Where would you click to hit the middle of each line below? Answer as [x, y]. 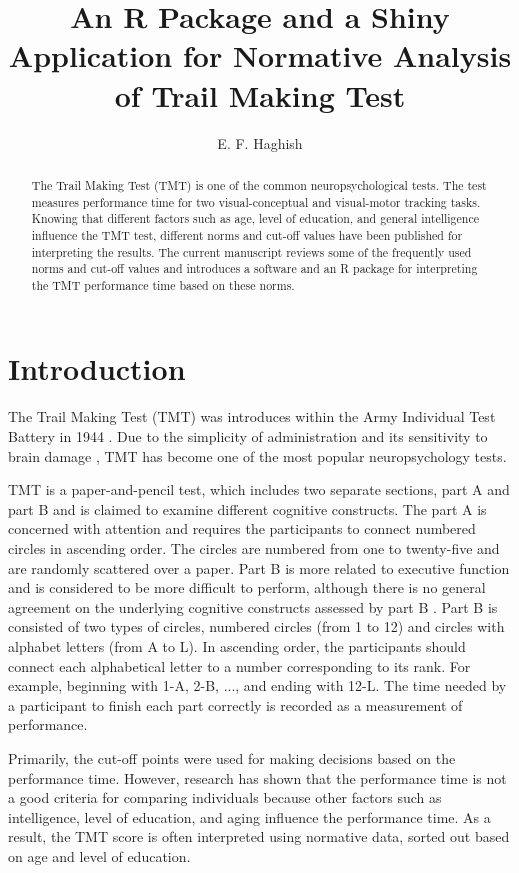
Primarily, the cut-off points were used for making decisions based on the [232, 757]
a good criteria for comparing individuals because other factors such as [225, 797]
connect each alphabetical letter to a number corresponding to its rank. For [239, 665]
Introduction [97, 368]
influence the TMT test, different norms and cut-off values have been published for [247, 234]
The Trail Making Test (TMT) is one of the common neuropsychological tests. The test [259, 184]
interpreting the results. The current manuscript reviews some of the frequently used [251, 251]
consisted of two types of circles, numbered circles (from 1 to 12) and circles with [256, 626]
